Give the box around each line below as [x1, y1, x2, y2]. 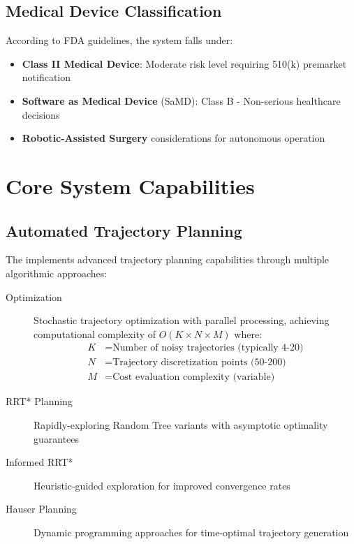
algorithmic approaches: [6, 265, 108, 280]
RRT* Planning [6, 394, 73, 409]
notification [22, 70, 71, 84]
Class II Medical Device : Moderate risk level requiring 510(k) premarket [22, 56, 347, 71]
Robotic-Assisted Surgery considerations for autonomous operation [22, 131, 325, 145]
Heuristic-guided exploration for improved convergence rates [34, 478, 290, 492]
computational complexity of [34, 326, 156, 341]
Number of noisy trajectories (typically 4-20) [112, 343, 304, 353]
